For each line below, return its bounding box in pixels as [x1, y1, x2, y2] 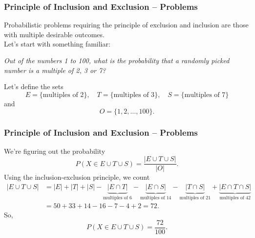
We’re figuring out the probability [4, 145, 106, 156]
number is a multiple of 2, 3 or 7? [4, 65, 106, 75]
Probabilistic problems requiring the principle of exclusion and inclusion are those [4, 20, 249, 30]
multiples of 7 [184, 91, 226, 98]
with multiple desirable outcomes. [4, 29, 105, 39]
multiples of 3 [113, 91, 155, 98]
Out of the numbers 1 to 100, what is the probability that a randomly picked [4, 55, 230, 65]
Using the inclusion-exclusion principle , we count [4, 172, 150, 182]
